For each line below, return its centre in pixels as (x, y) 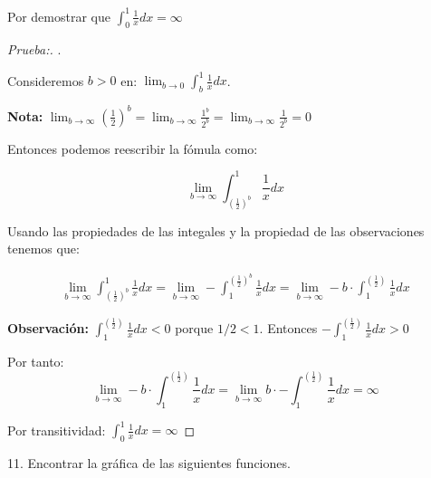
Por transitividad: (57, 430)
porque (194, 328)
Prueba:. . (34, 49)
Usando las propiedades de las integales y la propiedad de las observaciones (216, 230)
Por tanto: (36, 361)
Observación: (48, 328)
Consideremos (46, 80)
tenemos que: (43, 249)
